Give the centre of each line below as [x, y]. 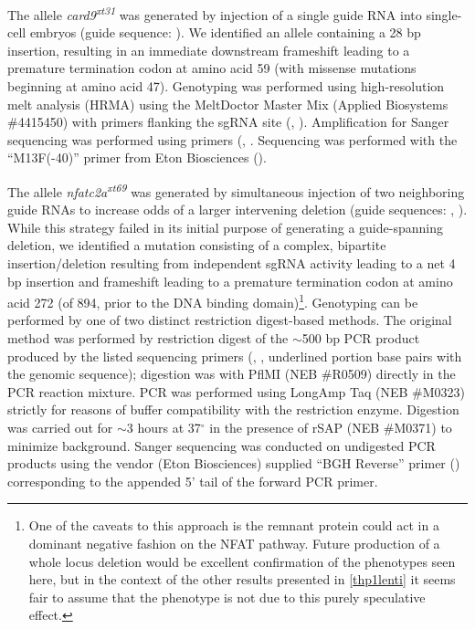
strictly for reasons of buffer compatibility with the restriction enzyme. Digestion [233, 409]
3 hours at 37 [164, 428]
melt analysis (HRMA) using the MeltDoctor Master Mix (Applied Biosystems [228, 104]
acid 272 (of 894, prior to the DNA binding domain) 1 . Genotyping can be [213, 301]
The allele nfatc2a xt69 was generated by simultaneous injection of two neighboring [236, 190]
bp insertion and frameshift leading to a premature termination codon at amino [230, 281]
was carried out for [60, 428]
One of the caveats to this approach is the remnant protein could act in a [234, 525]
